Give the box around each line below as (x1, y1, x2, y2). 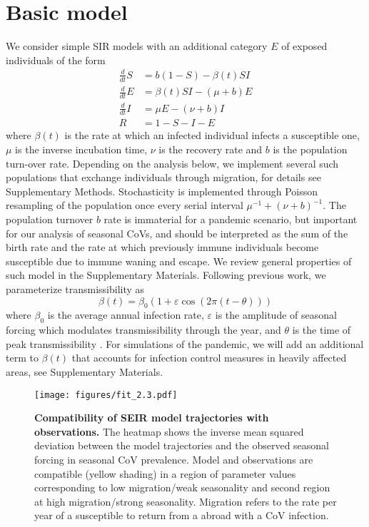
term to (6, 350, 39, 365)
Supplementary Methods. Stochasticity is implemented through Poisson (6, 183, 318, 198)
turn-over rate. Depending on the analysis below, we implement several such (6, 155, 339, 170)
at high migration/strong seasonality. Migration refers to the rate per (34, 493, 337, 508)
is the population (273, 142, 348, 157)
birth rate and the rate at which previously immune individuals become (6, 240, 319, 255)
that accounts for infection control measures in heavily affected (71, 350, 347, 365)
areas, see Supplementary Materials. (6, 364, 163, 379)
